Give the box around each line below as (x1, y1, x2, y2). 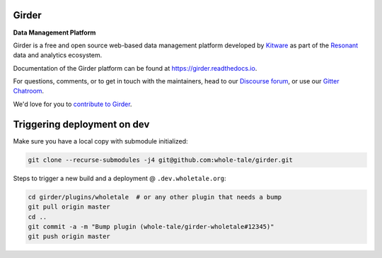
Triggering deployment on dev (13, 118, 150, 130)
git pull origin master (28, 203, 111, 211)
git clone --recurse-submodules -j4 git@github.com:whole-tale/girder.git (28, 156, 294, 164)
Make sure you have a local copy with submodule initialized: (13, 136, 188, 145)
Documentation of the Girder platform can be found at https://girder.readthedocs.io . (13, 64, 257, 72)
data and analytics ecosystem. (13, 51, 103, 59)
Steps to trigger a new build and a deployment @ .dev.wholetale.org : (13, 174, 226, 182)
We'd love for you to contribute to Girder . (13, 100, 132, 108)
